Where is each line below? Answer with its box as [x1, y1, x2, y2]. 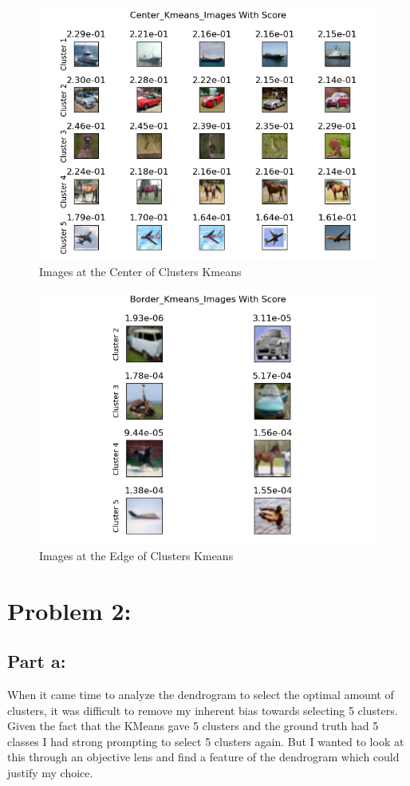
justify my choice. [7, 764, 93, 780]
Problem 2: [7, 594, 132, 626]
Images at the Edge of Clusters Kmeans [39, 547, 234, 563]
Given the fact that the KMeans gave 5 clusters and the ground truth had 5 [7, 717, 379, 734]
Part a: [7, 649, 66, 673]
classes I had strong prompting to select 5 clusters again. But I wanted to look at [7, 733, 404, 749]
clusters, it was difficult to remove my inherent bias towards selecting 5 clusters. [7, 701, 398, 718]
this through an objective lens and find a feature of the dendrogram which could [7, 748, 400, 765]
